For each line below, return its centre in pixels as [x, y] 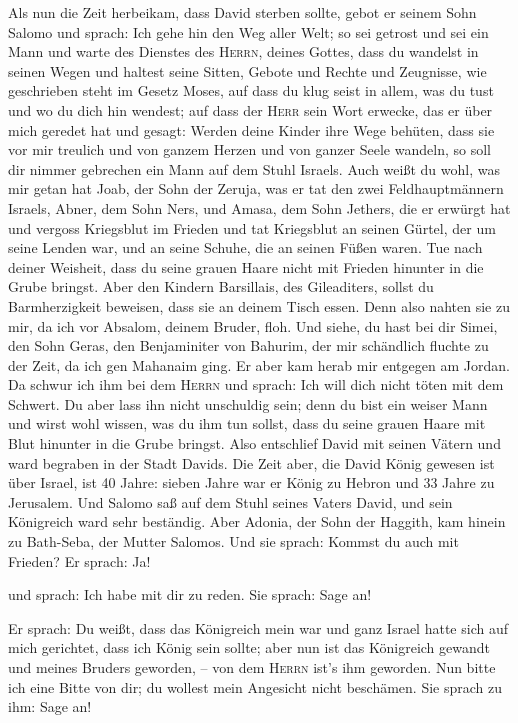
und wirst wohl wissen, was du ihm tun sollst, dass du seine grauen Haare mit [247, 423]
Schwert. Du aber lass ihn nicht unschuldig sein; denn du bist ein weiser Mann [248, 403]
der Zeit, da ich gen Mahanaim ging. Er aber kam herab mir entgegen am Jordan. [259, 364]
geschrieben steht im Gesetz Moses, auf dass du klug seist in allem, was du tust [251, 90]
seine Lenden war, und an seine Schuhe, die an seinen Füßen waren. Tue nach [245, 247]
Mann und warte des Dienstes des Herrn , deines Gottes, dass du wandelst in [243, 51]
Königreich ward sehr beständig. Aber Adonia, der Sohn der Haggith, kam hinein [257, 521]
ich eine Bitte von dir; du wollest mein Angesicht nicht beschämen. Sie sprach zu [255, 686]
